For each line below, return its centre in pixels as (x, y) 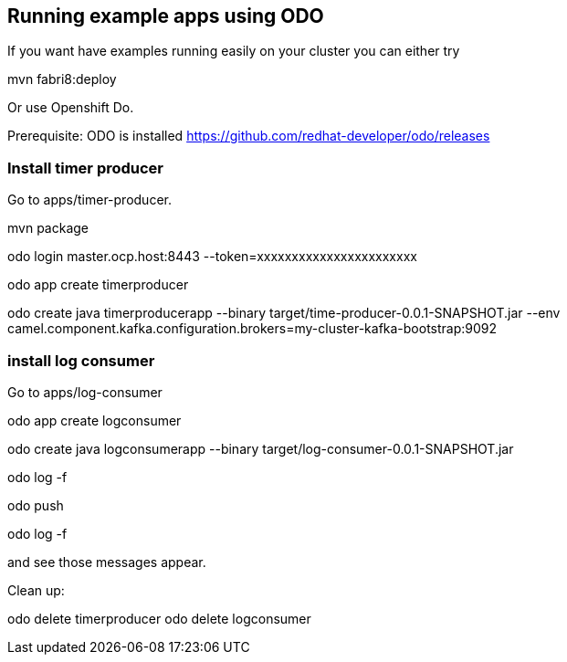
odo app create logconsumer (94, 420)
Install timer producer (86, 168)
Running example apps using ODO (166, 16)
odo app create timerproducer (98, 285)
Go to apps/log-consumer (85, 392)
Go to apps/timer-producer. (89, 200)
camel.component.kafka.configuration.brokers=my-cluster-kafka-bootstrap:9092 (252, 329)
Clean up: (36, 590)
